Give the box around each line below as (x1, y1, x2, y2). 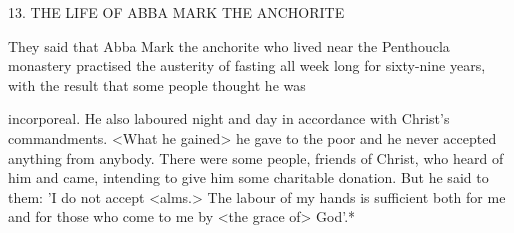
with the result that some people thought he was (8, 74, 306, 95)
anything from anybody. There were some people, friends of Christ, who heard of (8, 147, 504, 168)
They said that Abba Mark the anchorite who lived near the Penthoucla (8, 35, 450, 56)
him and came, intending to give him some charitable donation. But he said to (8, 167, 489, 188)
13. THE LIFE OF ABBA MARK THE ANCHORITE (8, 2, 345, 22)
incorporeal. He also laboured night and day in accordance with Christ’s (8, 108, 450, 129)
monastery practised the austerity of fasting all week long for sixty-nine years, (8, 55, 486, 76)
